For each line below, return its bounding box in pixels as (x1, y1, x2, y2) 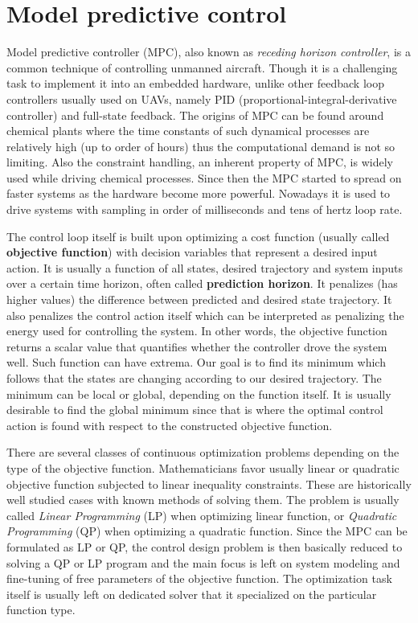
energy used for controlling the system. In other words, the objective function (6, 322, 387, 339)
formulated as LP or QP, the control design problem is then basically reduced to (6, 538, 403, 555)
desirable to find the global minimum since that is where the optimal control (6, 401, 383, 418)
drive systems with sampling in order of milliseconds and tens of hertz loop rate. (6, 201, 403, 218)
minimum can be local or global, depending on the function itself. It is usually (6, 385, 391, 402)
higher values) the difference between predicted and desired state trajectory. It (6, 291, 392, 308)
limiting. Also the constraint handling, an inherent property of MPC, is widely (6, 154, 393, 170)
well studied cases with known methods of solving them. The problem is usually (6, 491, 400, 508)
